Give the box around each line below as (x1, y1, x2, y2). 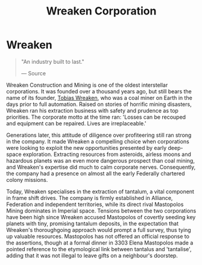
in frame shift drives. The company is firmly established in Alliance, (6, 194, 173, 201)
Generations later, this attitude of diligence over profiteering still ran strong (6, 131, 192, 139)
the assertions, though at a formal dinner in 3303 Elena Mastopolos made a (6, 239, 194, 246)
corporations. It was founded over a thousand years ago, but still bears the (6, 87, 192, 95)
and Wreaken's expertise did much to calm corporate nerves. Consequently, (6, 163, 196, 170)
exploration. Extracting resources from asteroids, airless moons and (23, 151, 192, 158)
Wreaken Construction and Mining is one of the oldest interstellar (6, 81, 168, 89)
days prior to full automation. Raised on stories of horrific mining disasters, (6, 101, 192, 108)
